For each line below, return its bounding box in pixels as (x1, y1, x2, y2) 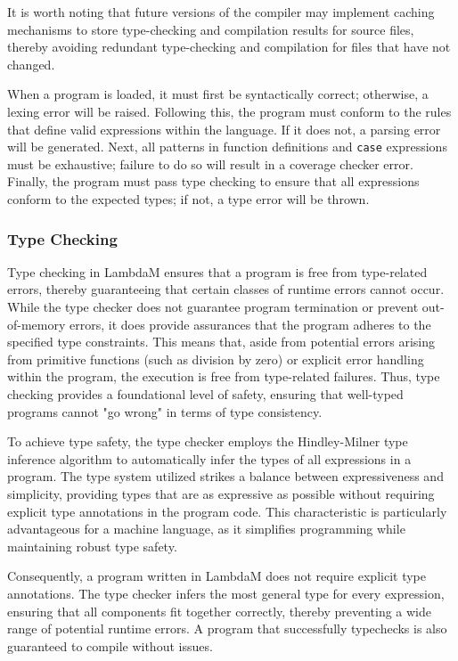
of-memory (7, 314, 66, 333)
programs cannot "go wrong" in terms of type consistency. (7, 402, 323, 420)
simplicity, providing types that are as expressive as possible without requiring (7, 484, 435, 502)
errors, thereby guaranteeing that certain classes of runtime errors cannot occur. (7, 280, 445, 298)
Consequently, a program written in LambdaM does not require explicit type (7, 567, 426, 585)
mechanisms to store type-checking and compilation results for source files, (7, 20, 414, 38)
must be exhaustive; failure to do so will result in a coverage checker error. (7, 154, 413, 173)
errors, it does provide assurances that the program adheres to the (70, 314, 431, 333)
